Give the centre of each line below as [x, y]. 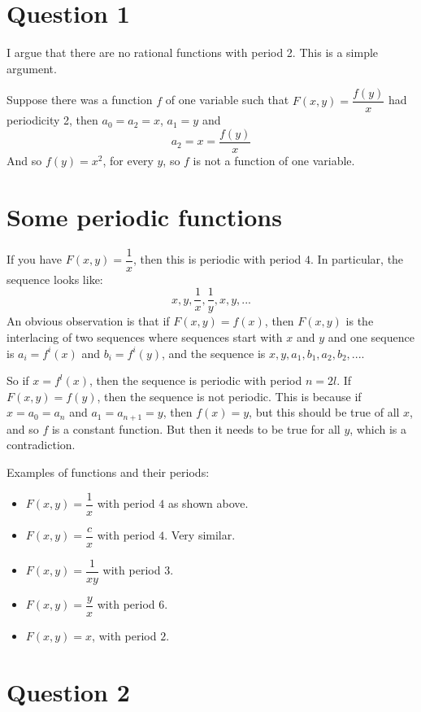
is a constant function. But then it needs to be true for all [196, 428]
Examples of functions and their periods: [108, 472]
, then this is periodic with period [217, 259]
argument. [32, 68]
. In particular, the [357, 259]
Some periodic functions [144, 216]
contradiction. [41, 445]
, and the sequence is [213, 353]
